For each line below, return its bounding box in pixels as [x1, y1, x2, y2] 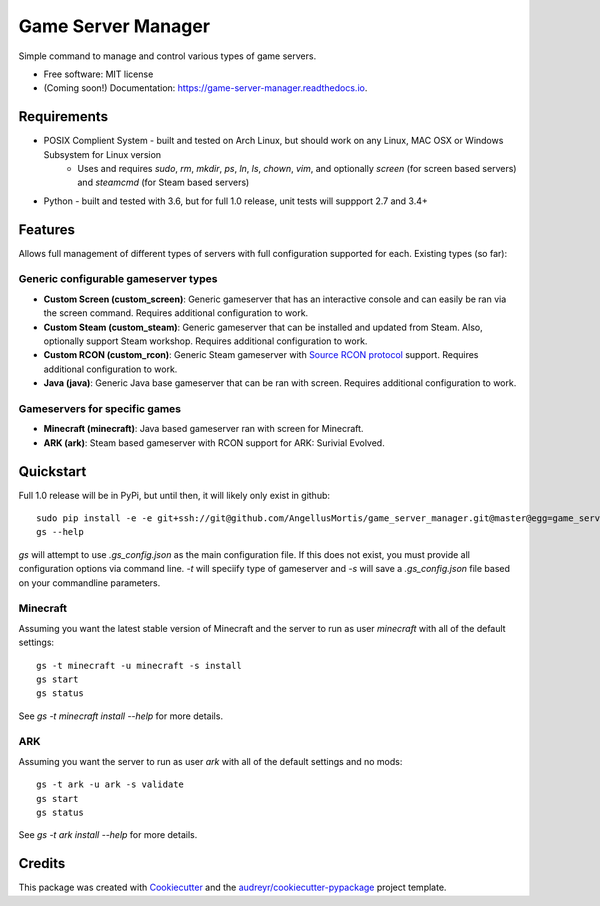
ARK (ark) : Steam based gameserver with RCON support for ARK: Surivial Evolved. [43, 436, 385, 449]
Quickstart [18, 463, 87, 480]
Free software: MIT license [43, 68, 154, 80]
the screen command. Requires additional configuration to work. [43, 307, 309, 319]
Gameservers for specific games [18, 401, 182, 415]
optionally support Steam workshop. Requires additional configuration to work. [43, 335, 368, 347]
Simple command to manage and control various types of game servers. [18, 50, 317, 62]
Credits [18, 855, 66, 872]
